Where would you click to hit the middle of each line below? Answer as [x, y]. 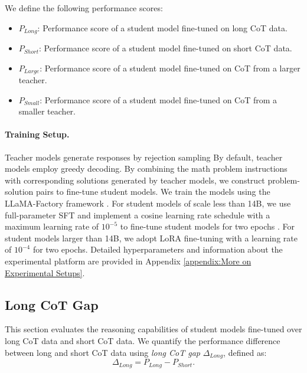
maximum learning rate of [52, 226]
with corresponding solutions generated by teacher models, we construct [135, 180]
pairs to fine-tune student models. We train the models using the [153, 192]
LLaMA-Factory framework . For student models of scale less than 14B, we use [148, 203]
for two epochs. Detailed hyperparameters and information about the [158, 249]
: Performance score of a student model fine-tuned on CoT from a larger [170, 68]
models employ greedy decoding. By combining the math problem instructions [146, 168]
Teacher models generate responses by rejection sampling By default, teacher [144, 157]
